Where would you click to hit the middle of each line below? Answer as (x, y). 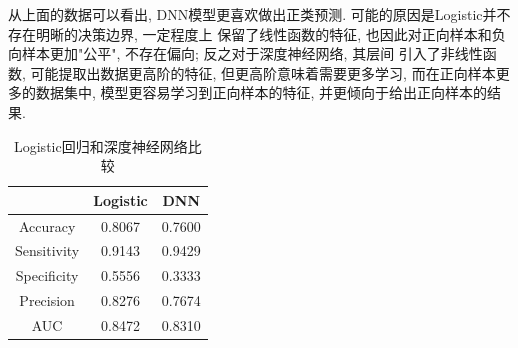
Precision (47, 300)
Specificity (47, 275)
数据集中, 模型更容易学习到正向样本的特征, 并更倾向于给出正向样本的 (261, 92)
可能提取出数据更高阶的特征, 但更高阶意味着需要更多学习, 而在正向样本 (263, 72)
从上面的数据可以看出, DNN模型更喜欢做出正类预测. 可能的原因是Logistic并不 (259, 14)
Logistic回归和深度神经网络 (100, 145)
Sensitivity (47, 250)
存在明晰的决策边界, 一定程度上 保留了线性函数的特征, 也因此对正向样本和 (250, 33)
